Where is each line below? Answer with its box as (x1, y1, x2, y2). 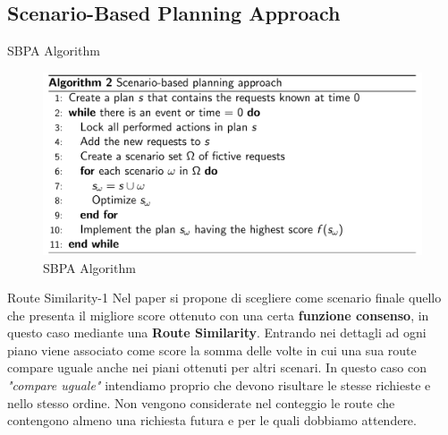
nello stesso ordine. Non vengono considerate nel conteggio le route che (7, 393, 395, 412)
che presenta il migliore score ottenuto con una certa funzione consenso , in (7, 305, 429, 324)
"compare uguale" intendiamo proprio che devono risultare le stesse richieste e (7, 376, 431, 395)
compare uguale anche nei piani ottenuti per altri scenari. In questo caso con (7, 358, 427, 377)
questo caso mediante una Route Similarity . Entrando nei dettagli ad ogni (7, 323, 427, 342)
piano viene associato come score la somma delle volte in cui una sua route (7, 340, 417, 359)
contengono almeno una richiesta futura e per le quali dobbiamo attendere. (7, 411, 417, 430)
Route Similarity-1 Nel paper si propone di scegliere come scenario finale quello (7, 288, 442, 307)
